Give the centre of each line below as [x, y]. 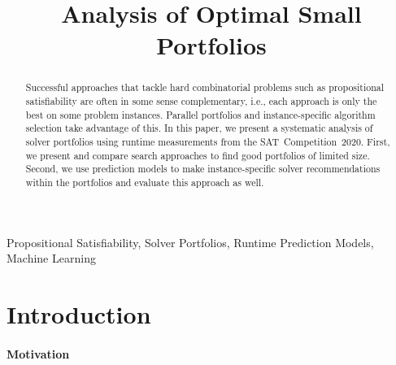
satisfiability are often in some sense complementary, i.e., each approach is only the [201, 101]
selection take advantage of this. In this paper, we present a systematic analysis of [199, 128]
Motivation [38, 353]
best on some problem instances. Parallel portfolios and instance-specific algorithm [200, 114]
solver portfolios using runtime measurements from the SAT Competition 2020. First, [208, 141]
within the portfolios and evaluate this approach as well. [145, 182]
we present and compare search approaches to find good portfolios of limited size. [198, 155]
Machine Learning [51, 258]
